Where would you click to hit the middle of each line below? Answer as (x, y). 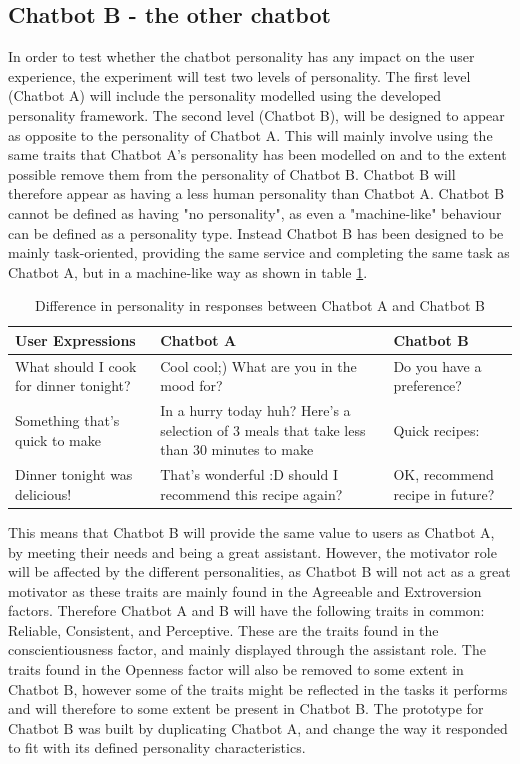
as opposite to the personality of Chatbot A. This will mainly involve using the (250, 134)
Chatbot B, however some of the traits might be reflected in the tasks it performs (258, 688)
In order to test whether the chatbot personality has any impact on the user (241, 56)
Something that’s (67, 420)
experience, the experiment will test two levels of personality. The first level (239, 75)
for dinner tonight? (73, 385)
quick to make (58, 439)
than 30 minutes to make (237, 449)
